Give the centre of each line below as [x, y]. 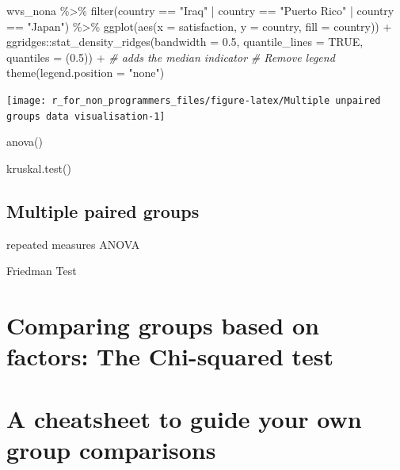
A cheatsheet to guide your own [184, 418]
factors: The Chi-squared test [170, 356]
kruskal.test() [39, 168]
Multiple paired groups [103, 210]
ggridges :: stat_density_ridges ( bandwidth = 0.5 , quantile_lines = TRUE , [185, 42]
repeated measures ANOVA [73, 244]
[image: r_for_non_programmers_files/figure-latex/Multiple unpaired [194, 100]
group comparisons [111, 449]
